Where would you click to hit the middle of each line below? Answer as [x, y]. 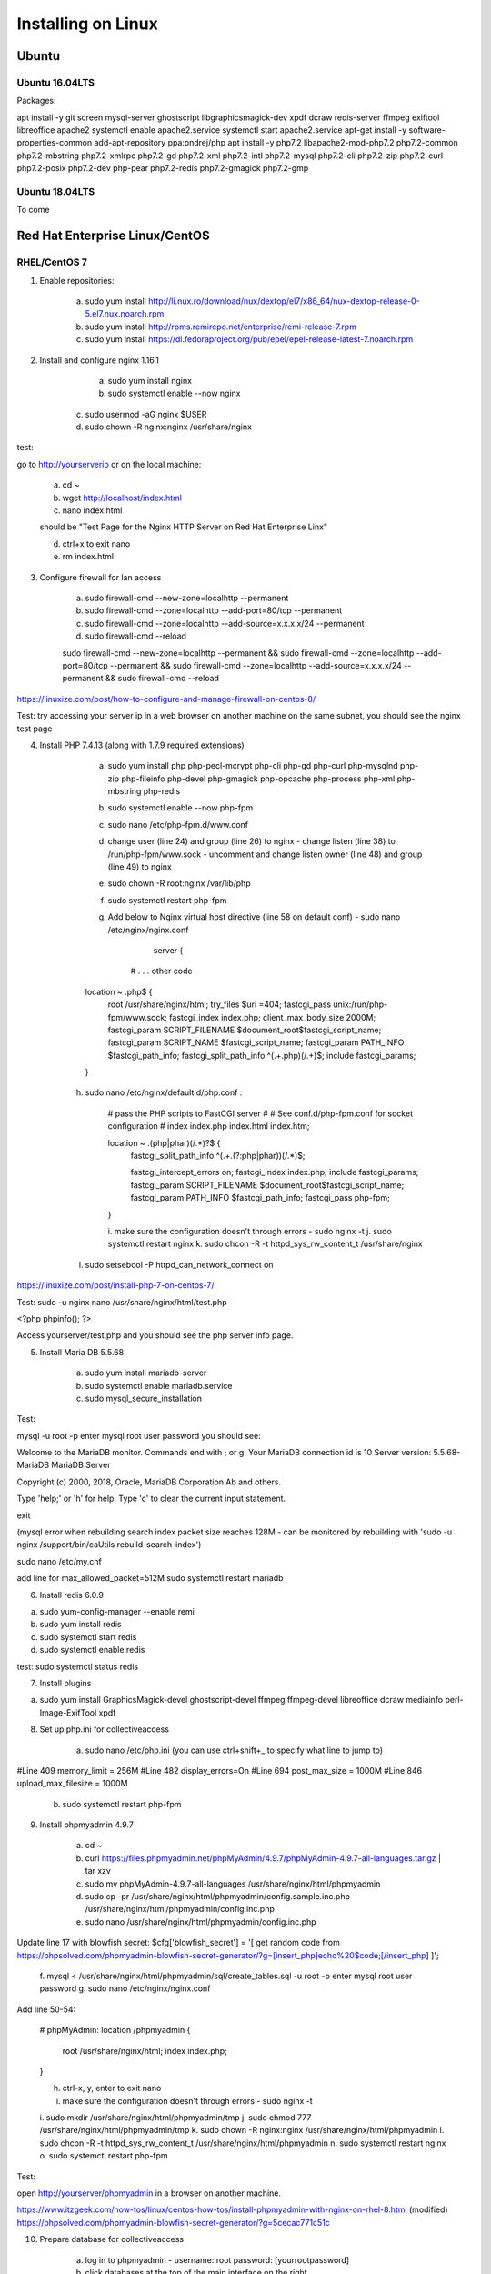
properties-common [55, 143]
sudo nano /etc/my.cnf [59, 1561]
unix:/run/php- [361, 1004]
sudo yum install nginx [150, 380]
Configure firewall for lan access [100, 577]
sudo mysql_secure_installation [143, 1398]
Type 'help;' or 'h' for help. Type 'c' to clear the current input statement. [151, 1499]
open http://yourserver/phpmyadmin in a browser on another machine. [149, 2193]
